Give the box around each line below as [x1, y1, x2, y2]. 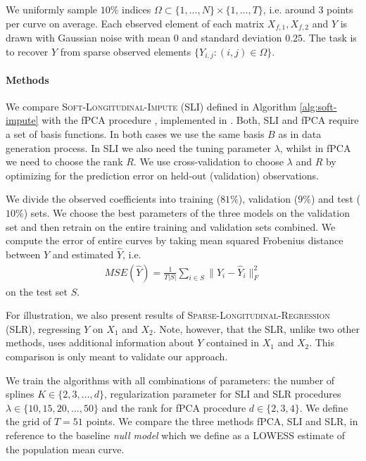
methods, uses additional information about [6, 335, 194, 350]
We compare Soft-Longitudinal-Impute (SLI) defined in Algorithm [6, 99, 297, 113]
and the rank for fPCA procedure [101, 400, 246, 415]
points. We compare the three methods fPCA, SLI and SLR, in [86, 414, 358, 429]
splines [6, 386, 34, 401]
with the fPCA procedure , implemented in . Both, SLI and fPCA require [42, 113, 359, 127]
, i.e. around [263, 2, 315, 16]
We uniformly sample [6, 2, 98, 16]
